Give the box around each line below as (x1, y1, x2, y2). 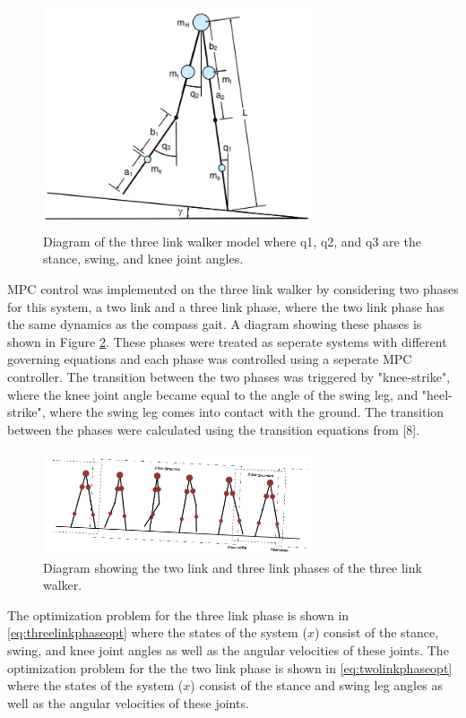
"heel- (421, 385, 453, 403)
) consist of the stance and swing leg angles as (190, 676, 443, 695)
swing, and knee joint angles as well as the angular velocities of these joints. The (7, 641, 449, 660)
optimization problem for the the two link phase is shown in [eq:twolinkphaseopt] (7, 658, 453, 677)
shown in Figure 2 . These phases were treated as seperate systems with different (7, 332, 447, 350)
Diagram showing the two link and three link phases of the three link (43, 558, 422, 576)
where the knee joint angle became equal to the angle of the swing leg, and (7, 385, 419, 403)
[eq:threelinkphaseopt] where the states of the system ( (7, 623, 307, 642)
